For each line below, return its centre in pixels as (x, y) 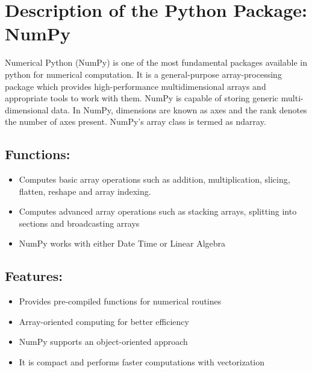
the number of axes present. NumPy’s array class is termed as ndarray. (136, 121)
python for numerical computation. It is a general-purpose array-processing (143, 74)
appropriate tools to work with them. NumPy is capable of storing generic (142, 98)
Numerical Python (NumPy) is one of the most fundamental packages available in (156, 62)
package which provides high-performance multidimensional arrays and (136, 86)
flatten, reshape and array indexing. (85, 191)
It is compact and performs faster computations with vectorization (142, 362)
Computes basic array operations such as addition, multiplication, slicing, (154, 179)
